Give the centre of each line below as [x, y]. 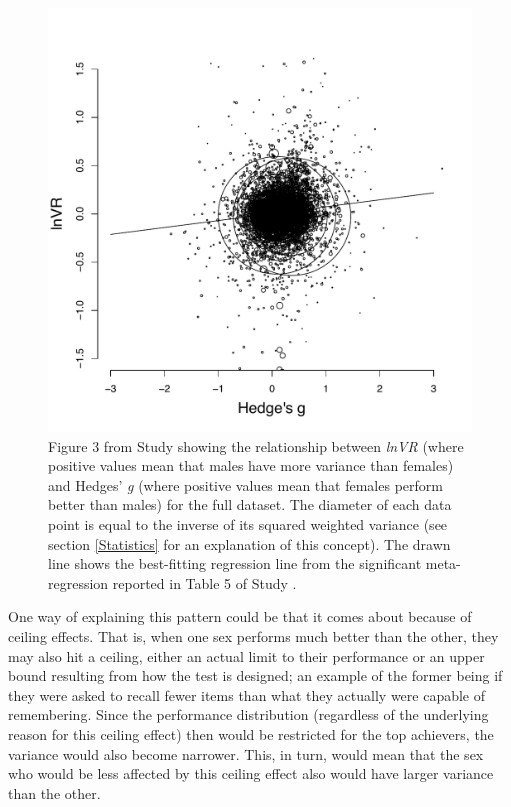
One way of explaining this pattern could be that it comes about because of [240, 616]
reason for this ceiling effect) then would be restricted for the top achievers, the [251, 733]
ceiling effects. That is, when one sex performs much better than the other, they [253, 635]
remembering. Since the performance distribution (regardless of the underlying [248, 714]
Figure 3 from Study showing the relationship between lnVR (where [256, 445]
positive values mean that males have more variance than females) [251, 465]
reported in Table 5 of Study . [204, 582]
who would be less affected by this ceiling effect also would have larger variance [251, 773]
